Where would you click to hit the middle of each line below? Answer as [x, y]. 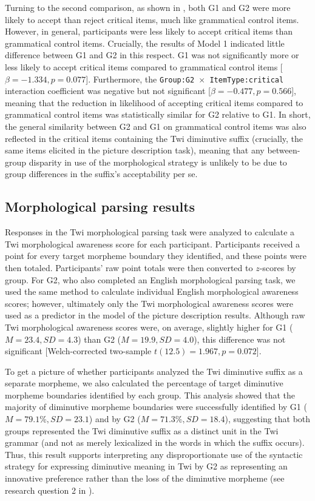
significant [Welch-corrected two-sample [78, 351]
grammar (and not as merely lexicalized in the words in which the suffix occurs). [155, 442]
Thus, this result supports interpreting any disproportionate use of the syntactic [154, 454]
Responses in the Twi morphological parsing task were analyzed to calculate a [150, 232]
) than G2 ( [100, 339]
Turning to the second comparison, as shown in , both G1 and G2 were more [148, 7]
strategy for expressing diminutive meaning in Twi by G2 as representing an [146, 466]
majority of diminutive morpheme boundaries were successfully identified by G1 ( [156, 407]
